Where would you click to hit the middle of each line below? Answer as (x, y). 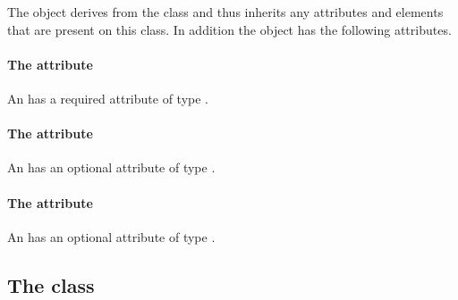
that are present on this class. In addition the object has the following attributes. (229, 29)
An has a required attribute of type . (108, 98)
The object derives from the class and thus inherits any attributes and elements (225, 12)
